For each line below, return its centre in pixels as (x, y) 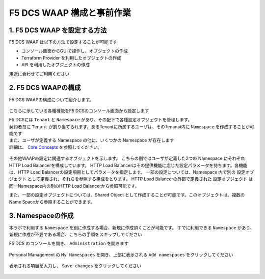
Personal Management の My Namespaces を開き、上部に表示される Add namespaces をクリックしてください (121, 254)
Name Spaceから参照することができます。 (52, 202)
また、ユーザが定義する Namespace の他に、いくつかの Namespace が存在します (92, 140)
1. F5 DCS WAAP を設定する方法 (58, 30)
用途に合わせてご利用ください (39, 74)
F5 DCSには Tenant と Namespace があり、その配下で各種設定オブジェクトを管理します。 (101, 120)
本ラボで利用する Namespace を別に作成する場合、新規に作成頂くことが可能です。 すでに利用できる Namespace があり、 (132, 227)
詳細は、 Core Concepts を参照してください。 (56, 147)
